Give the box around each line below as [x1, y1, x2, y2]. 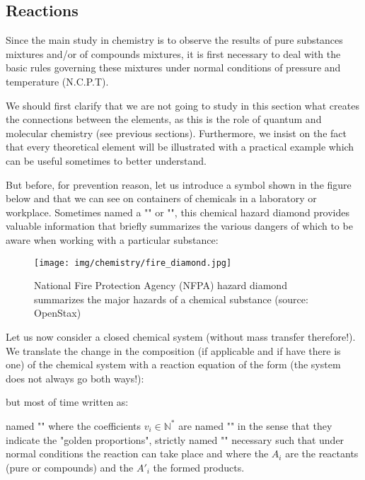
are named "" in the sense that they [178, 418, 332, 433]
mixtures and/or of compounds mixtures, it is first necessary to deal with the [6, 46, 341, 61]
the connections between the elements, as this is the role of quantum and [6, 112, 322, 127]
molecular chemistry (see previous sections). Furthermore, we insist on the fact [6, 125, 347, 140]
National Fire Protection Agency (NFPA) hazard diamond [34, 278, 287, 293]
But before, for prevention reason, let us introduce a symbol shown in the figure [6, 177, 352, 192]
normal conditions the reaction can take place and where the [6, 446, 269, 461]
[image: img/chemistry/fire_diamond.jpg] [34, 257, 232, 268]
